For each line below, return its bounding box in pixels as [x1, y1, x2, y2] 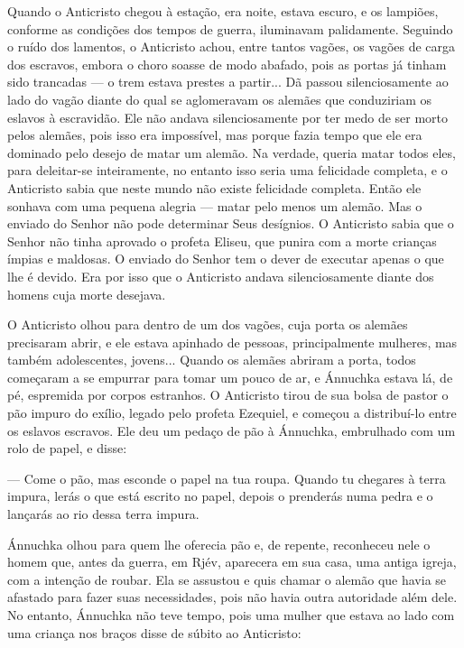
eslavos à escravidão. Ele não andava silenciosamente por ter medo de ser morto [7, 107, 449, 126]
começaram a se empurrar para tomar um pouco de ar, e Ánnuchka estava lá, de [7, 367, 453, 386]
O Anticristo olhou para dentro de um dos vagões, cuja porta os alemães [7, 315, 408, 334]
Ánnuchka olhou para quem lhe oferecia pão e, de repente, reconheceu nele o [7, 534, 431, 553]
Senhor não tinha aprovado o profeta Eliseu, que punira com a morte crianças [7, 231, 437, 250]
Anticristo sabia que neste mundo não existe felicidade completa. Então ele [7, 178, 422, 197]
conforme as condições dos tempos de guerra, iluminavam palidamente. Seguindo [7, 19, 453, 38]
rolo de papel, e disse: [7, 439, 127, 458]
